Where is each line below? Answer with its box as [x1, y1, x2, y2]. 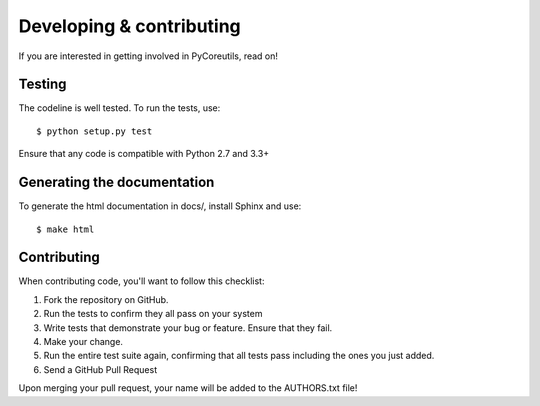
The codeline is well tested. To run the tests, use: [18, 102, 221, 114]
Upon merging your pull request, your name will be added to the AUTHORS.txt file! [18, 382, 358, 394]
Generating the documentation [18, 174, 215, 191]
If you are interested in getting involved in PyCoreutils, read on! [18, 50, 279, 62]
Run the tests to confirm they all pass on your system [43, 308, 263, 320]
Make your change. [43, 336, 124, 347]
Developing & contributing [18, 15, 242, 37]
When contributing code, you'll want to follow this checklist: [18, 275, 265, 287]
